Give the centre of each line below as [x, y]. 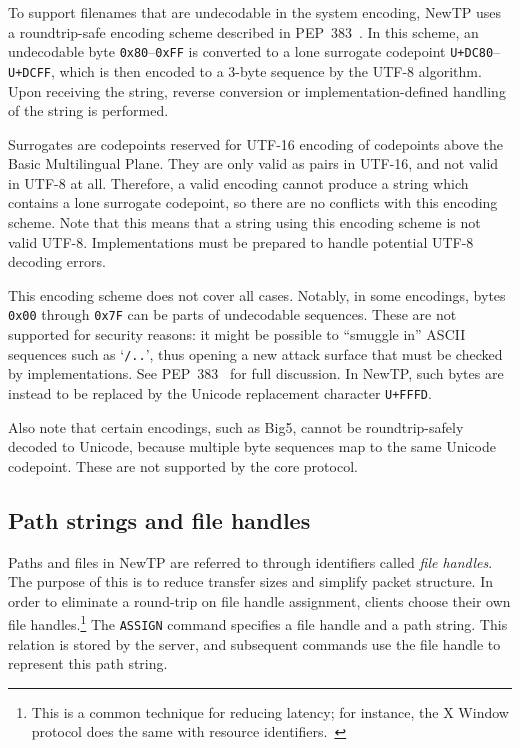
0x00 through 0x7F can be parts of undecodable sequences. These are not [232, 314]
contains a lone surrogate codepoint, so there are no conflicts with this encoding [253, 202]
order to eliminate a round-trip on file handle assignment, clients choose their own [259, 600]
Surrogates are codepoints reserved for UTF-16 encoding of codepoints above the [256, 143]
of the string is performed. [88, 110]
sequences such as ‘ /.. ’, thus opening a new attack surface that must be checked [255, 353]
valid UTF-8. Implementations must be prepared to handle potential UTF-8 [241, 241]
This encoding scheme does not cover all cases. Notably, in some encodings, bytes [257, 294]
